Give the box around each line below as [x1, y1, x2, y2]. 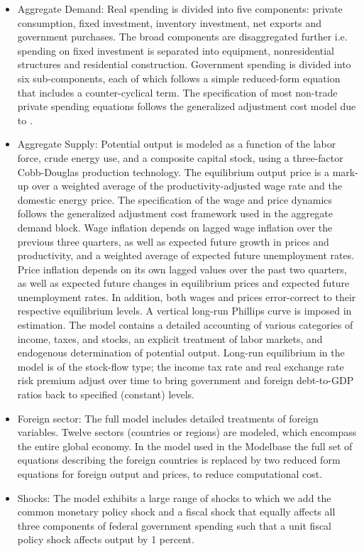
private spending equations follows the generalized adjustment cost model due [17, 99, 356, 114]
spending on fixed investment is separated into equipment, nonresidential [17, 43, 334, 58]
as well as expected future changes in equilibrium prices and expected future [17, 275, 350, 290]
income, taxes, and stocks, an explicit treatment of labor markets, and [17, 331, 323, 346]
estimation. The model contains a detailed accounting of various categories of [17, 317, 353, 332]
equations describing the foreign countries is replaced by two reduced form [17, 452, 341, 467]
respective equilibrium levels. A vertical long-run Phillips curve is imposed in [17, 303, 352, 318]
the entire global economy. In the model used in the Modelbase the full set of [17, 438, 353, 453]
